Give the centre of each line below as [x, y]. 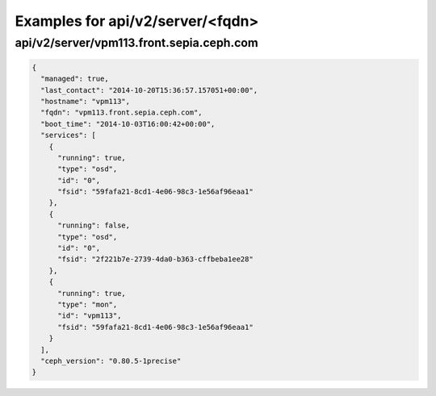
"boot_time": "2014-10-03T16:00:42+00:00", [128, 124]
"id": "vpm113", [90, 316]
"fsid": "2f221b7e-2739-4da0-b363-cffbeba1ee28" [155, 259]
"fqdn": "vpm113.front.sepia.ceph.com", [122, 113]
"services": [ [69, 135]
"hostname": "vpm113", [86, 101]
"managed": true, [75, 79]
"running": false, [94, 225]
